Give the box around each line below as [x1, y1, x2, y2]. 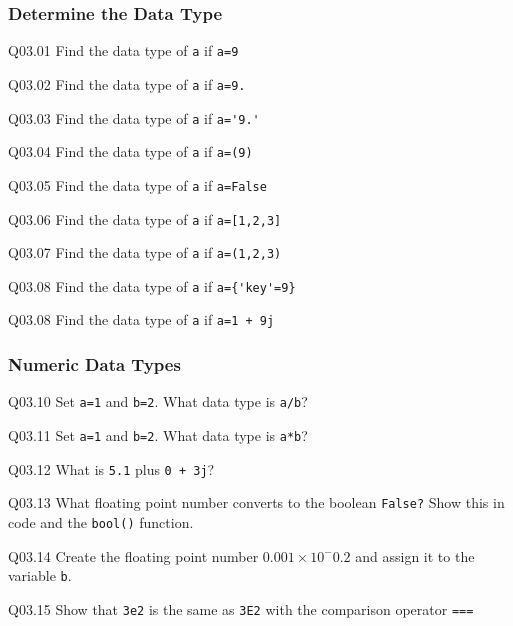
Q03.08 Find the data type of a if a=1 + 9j [8, 309, 275, 330]
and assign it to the [355, 545, 475, 566]
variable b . [8, 565, 72, 586]
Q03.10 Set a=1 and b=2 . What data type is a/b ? [8, 391, 308, 412]
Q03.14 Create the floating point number [8, 545, 259, 566]
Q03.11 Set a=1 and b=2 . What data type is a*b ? [8, 425, 308, 445]
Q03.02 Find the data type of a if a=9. [8, 73, 246, 94]
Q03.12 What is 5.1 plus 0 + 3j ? [8, 458, 215, 479]
